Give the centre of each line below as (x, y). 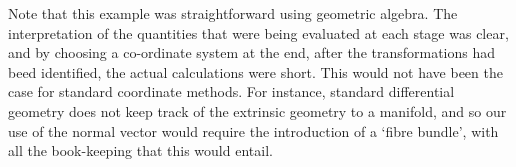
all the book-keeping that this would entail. (140, 150)
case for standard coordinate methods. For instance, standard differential (231, 91)
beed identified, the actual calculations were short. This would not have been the (255, 71)
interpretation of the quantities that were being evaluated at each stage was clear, (258, 32)
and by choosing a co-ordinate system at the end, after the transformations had (252, 52)
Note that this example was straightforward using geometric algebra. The (233, 13)
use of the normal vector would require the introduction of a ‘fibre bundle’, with (253, 130)
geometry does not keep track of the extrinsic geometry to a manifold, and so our (257, 110)
